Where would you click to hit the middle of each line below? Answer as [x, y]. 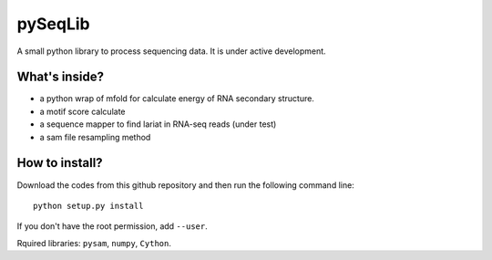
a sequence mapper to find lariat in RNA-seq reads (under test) [158, 124]
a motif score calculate [82, 111]
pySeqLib [53, 24]
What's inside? [61, 77]
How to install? [60, 163]
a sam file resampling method [95, 137]
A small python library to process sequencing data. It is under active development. [172, 51]
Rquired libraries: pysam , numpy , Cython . [94, 243]
